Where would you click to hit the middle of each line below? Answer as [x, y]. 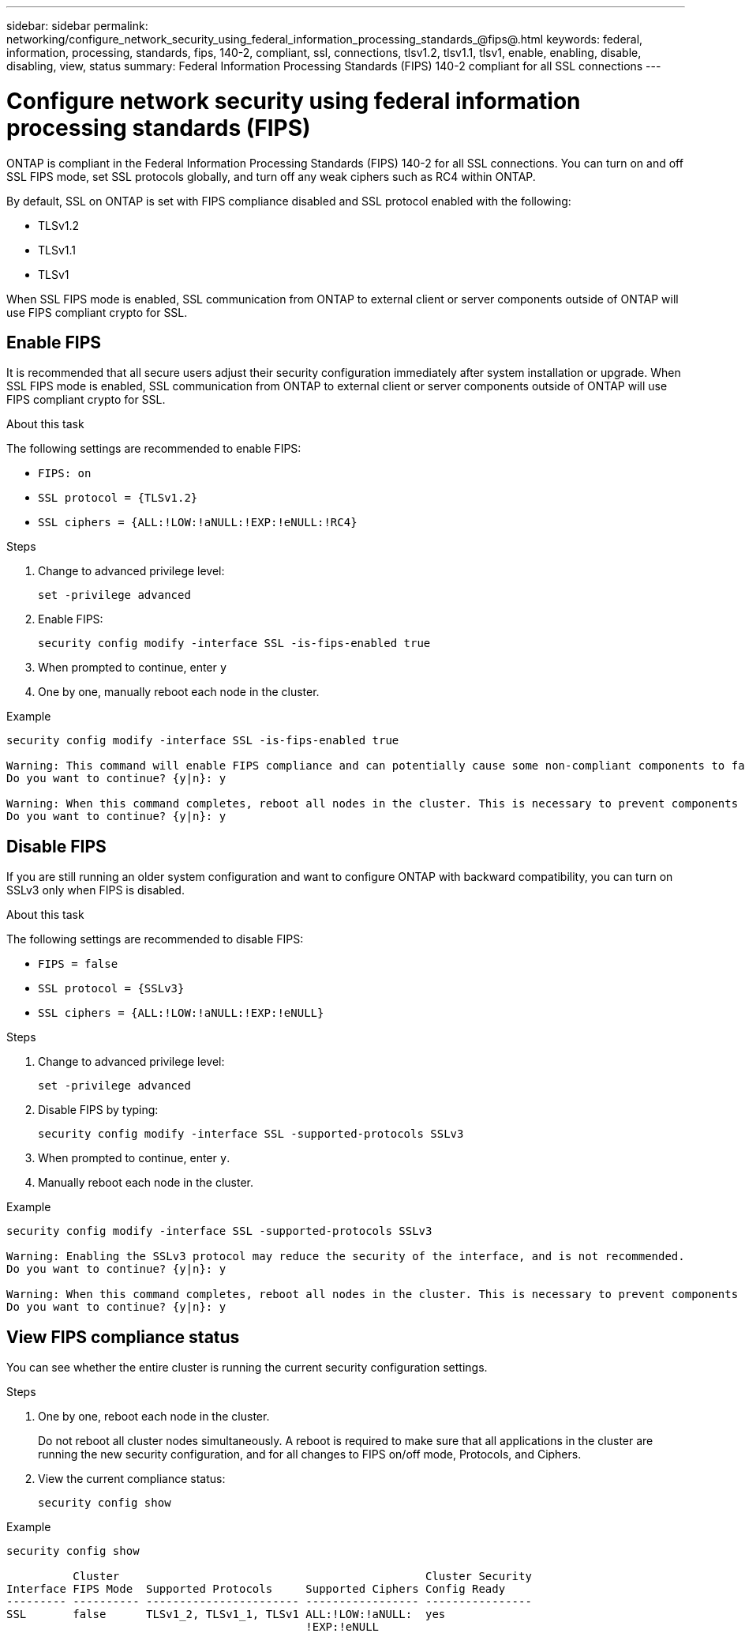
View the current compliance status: [132, 1479]
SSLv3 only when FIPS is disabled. [95, 890]
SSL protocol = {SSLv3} [111, 989]
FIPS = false [78, 964]
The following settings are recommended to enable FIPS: [154, 449]
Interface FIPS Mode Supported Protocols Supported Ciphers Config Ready [256, 1589]
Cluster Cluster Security [302, 1577]
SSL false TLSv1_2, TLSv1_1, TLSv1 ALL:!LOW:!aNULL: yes [226, 1614]
